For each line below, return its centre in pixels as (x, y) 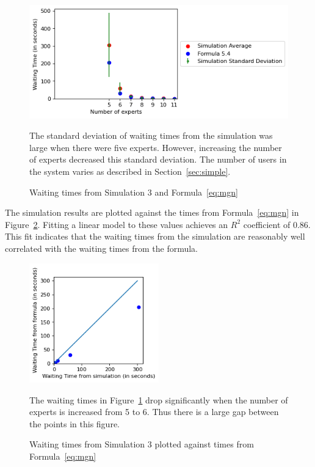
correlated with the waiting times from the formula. (102, 248)
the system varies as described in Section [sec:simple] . (130, 171)
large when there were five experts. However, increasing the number (156, 147)
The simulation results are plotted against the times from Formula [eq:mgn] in (152, 212)
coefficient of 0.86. (277, 224)
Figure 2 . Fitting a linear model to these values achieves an (117, 224)
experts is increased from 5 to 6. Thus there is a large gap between (154, 412)
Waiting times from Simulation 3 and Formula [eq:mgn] (134, 192)
